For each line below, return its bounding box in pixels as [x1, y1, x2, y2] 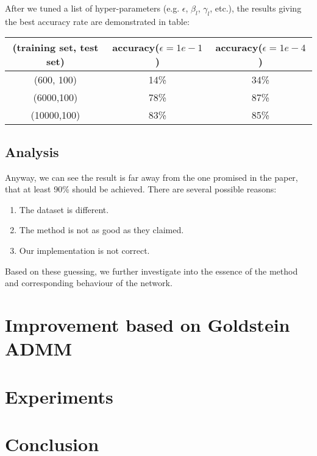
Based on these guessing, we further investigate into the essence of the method [5, 264, 298, 277]
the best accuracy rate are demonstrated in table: [5, 15, 190, 27]
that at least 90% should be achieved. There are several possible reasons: [5, 183, 277, 195]
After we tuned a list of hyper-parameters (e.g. [5, 2, 180, 14]
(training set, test [12, 40, 99, 55]
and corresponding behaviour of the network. [5, 276, 173, 289]
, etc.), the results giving [210, 2, 302, 14]
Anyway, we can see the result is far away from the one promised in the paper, [5, 170, 298, 183]
